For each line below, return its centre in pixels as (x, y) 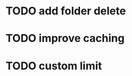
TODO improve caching (65, 39)
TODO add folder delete (66, 11)
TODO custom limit (54, 66)
